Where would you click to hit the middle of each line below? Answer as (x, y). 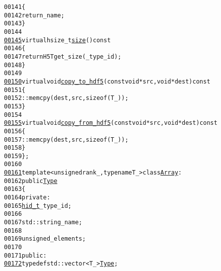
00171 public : (25, 255)
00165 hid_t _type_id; (38, 206)
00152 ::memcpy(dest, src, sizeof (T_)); (66, 98)
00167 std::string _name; (43, 223)
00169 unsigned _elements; (45, 239)
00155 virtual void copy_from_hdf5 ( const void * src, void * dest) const (111, 123)
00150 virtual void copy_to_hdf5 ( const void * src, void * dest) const (107, 81)
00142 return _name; (34, 15)
